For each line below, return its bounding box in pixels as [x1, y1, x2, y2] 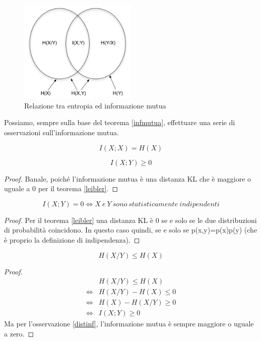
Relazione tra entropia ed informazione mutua [24, 100, 166, 110]
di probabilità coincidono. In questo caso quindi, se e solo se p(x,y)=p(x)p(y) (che [4, 224, 257, 235]
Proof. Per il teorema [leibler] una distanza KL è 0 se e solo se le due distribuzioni [4, 214, 257, 225]
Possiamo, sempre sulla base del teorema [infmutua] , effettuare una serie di [4, 117, 235, 128]
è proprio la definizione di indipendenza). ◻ [4, 234, 140, 245]
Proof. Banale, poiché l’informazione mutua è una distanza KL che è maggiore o [4, 173, 251, 184]
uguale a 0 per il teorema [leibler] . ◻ [4, 183, 118, 194]
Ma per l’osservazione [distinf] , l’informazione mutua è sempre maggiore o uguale [4, 318, 254, 329]
